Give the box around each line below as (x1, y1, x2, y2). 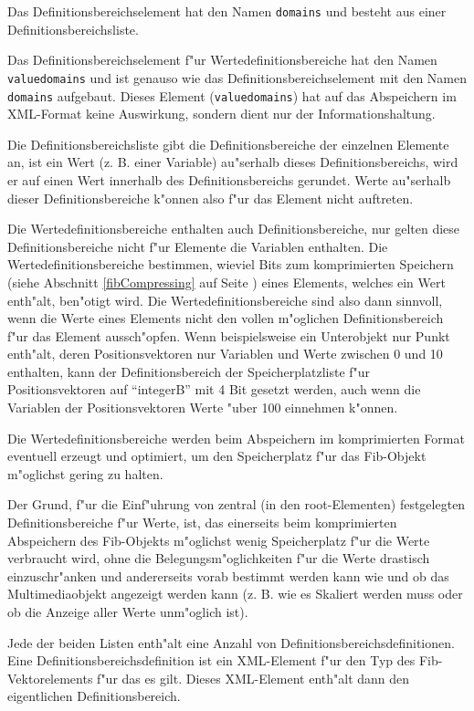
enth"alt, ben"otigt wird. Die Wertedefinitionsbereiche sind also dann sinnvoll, (7, 290, 443, 309)
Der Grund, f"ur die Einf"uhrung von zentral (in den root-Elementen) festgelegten (7, 495, 466, 514)
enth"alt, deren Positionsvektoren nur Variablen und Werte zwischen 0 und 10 (7, 344, 443, 363)
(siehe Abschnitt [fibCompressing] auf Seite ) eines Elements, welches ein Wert (7, 272, 446, 291)
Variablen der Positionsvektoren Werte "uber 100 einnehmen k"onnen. (7, 398, 398, 417)
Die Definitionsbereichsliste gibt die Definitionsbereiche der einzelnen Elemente (7, 134, 449, 153)
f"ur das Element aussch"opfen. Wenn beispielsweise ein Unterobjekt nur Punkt (7, 326, 450, 345)
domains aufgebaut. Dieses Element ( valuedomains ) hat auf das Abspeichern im (7, 86, 457, 105)
